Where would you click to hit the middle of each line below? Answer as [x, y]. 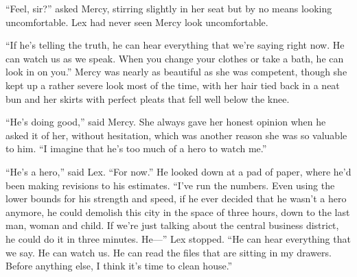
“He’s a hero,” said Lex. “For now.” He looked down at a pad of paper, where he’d [178, 171]
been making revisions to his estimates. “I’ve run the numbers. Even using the [170, 185]
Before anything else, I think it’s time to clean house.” [119, 266]
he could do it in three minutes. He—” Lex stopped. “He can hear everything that [178, 238]
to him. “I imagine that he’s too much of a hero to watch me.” [136, 148]
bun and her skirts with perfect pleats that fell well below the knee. [148, 98]
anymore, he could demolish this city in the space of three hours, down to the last [178, 212]
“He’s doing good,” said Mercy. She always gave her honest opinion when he [166, 122]
